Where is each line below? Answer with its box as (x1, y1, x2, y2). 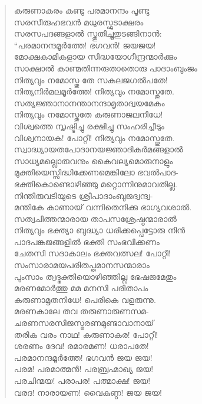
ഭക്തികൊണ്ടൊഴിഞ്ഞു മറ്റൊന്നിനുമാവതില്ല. (14, 177, 177, 190)
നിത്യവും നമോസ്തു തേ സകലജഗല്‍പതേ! (14, 73, 168, 86)
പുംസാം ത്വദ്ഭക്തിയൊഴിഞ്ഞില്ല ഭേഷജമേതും (14, 270, 177, 282)
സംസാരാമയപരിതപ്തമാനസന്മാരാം (14, 259, 150, 271)
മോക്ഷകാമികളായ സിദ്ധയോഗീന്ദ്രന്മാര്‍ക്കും (14, 50, 177, 63)
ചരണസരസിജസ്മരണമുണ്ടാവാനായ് (14, 317, 154, 329)
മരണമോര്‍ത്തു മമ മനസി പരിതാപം (14, 282, 148, 294)
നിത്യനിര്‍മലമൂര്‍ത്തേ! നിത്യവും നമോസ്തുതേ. (14, 85, 174, 97)
